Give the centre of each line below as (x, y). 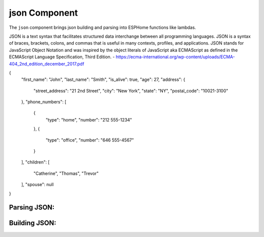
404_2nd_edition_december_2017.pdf (47, 64)
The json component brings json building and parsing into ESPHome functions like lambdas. (103, 27)
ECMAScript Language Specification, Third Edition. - (62, 57)
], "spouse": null (37, 185)
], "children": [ (35, 162)
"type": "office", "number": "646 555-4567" (90, 140)
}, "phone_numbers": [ (44, 102)
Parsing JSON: (32, 207)
